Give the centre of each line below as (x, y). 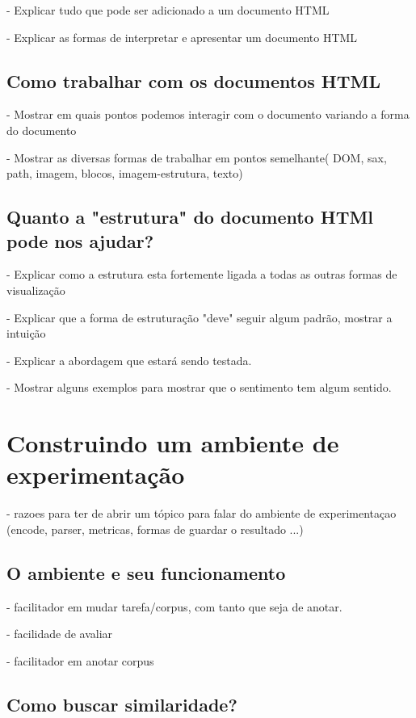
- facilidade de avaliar (60, 634)
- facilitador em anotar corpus (80, 660)
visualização (36, 290)
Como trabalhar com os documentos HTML (193, 80)
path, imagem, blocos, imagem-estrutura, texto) (125, 173)
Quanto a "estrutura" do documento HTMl (190, 217)
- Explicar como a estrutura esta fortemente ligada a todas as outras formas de (202, 274)
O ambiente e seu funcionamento (146, 572)
